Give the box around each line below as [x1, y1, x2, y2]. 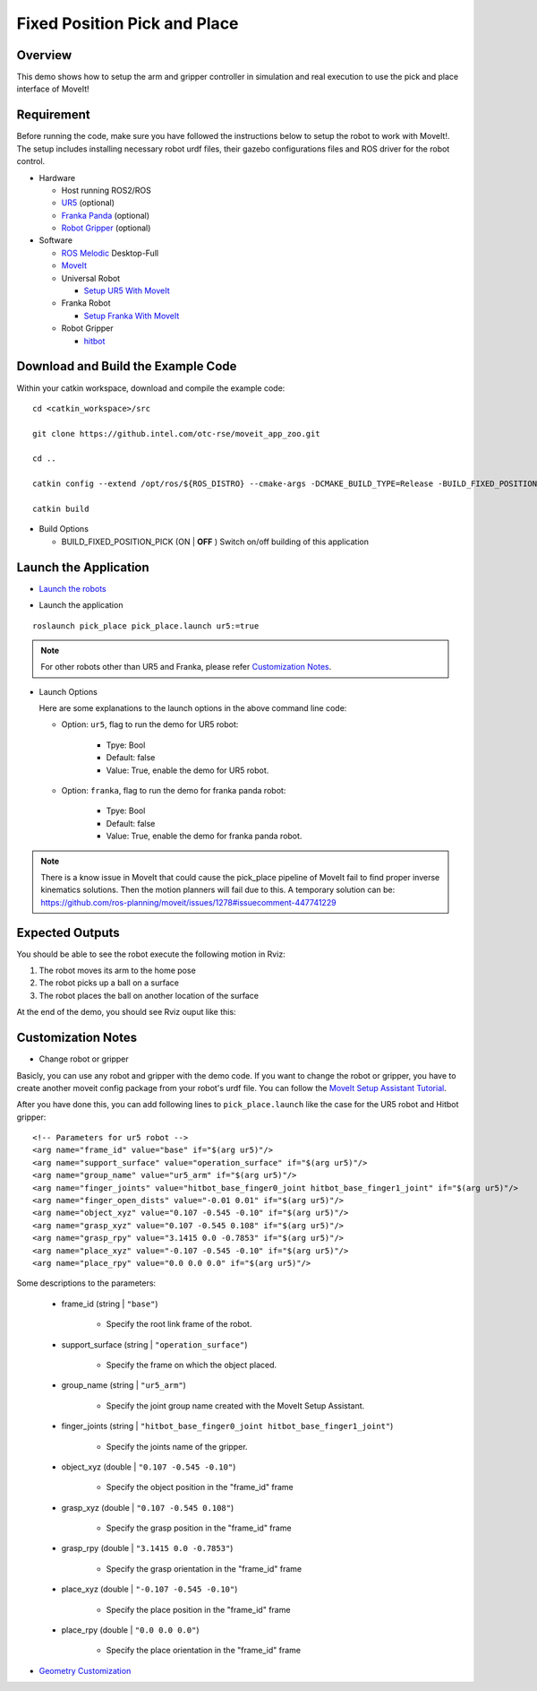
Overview [16, 48, 72, 63]
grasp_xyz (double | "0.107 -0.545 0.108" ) [61, 1502, 234, 1513]
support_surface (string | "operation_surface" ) [61, 1339, 248, 1349]
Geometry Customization [38, 1665, 132, 1676]
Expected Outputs [16, 924, 120, 941]
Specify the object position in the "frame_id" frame [106, 1482, 294, 1493]
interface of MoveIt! [16, 83, 89, 94]
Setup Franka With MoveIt [83, 310, 180, 321]
